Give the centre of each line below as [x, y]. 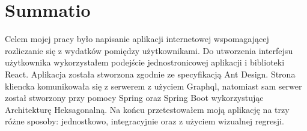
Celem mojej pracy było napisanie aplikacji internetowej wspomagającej [137, 39]
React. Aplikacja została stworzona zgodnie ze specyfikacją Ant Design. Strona [150, 74]
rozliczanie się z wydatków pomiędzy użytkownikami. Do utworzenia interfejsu [149, 50]
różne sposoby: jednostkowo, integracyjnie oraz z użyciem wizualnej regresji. [144, 121]
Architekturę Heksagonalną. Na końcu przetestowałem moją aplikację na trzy [147, 109]
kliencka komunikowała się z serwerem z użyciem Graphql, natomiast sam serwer [153, 86]
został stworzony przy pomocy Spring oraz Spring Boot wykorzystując [134, 98]
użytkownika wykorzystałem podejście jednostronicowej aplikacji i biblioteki [145, 62]
